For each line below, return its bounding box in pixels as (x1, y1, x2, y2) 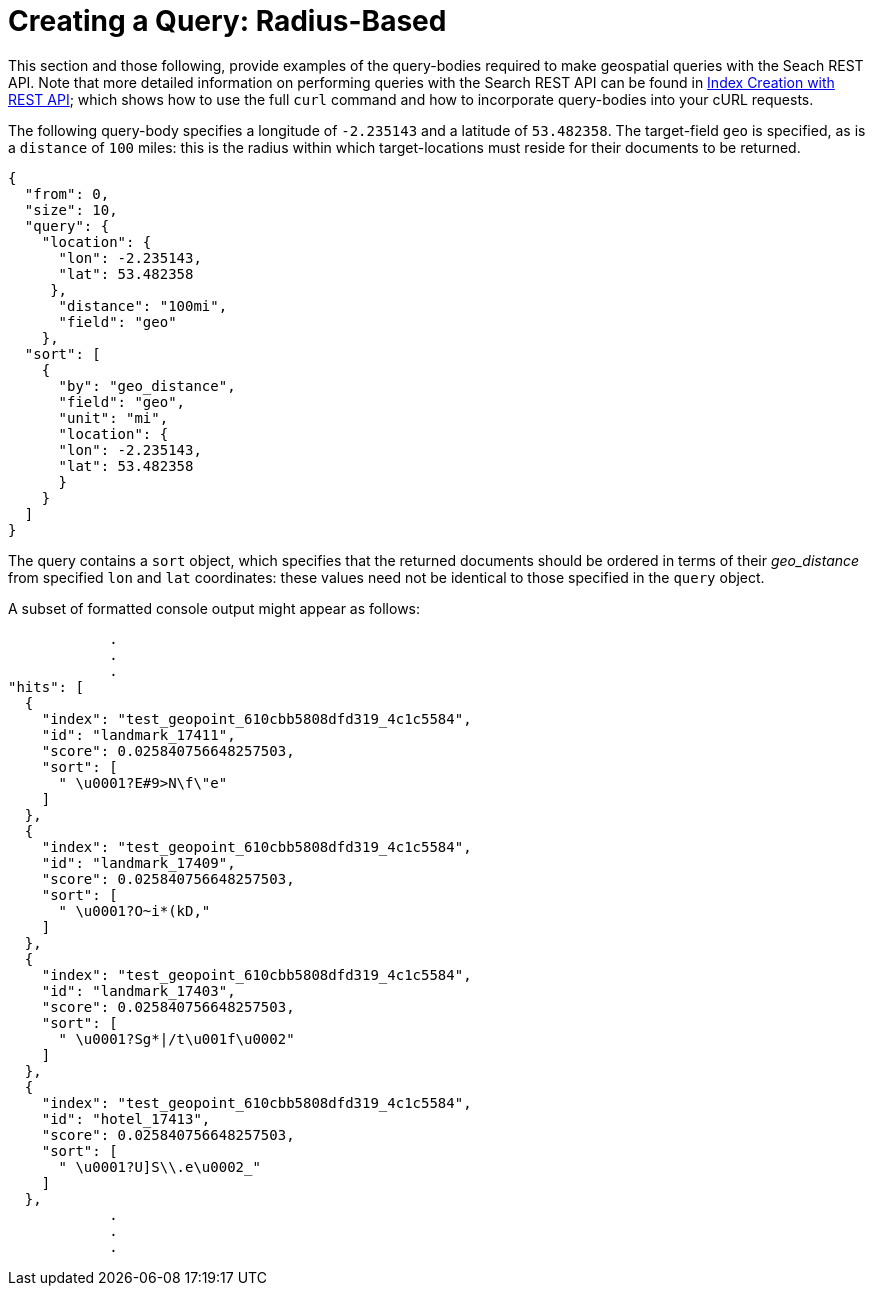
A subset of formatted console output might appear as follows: (8, 599, 421, 617)
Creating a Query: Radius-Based (8, 4, 447, 38)
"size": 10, (24, 201, 118, 218)
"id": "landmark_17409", (41, 854, 236, 871)
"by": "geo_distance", (58, 377, 236, 394)
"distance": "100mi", (58, 297, 228, 314)
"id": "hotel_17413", (41, 1110, 211, 1127)
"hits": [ (8, 678, 84, 695)
